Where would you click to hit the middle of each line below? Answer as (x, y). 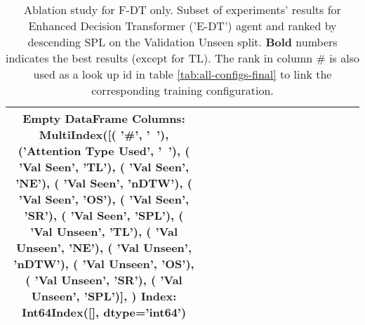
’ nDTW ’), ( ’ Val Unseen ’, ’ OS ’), (104, 264)
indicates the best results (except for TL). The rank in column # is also (182, 58)
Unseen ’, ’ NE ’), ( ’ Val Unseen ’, (104, 247)
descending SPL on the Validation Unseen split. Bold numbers (182, 42)
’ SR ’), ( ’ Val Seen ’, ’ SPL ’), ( (104, 215)
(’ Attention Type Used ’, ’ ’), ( (104, 151)
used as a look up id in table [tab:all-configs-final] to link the (182, 74)
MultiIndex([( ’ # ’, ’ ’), (104, 134)
